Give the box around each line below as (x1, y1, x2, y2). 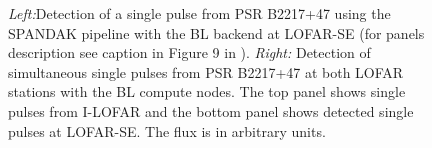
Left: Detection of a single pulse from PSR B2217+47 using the (8, 3, 391, 23)
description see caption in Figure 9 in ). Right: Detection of (8, 42, 371, 63)
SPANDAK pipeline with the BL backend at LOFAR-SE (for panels (8, 22, 425, 43)
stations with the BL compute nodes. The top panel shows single (8, 81, 406, 102)
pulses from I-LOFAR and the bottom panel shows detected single (8, 100, 414, 121)
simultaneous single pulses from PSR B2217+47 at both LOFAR (8, 61, 404, 82)
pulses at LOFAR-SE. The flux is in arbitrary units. (8, 120, 326, 141)
